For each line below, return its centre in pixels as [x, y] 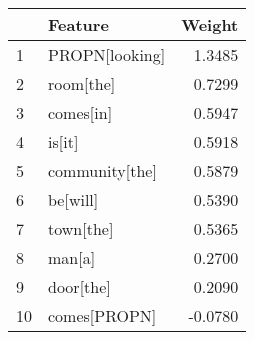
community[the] [102, 170]
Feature [78, 24]
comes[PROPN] [102, 315]
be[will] [73, 199]
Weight [210, 24]
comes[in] [80, 112]
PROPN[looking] [107, 54]
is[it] [63, 141]
